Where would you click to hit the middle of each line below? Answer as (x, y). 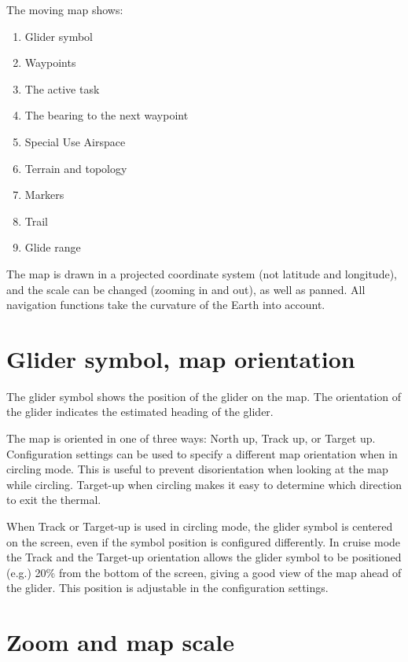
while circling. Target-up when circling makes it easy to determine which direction (204, 484)
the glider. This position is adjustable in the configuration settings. (167, 588)
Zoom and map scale (120, 642)
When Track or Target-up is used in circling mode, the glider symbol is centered (200, 526)
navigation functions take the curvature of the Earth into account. (166, 305)
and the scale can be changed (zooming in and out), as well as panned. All (186, 289)
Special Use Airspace (75, 141)
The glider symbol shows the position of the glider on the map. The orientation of (204, 396)
